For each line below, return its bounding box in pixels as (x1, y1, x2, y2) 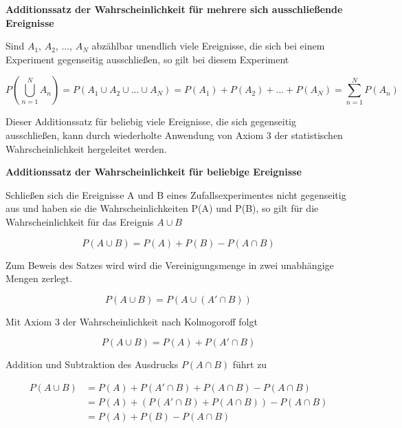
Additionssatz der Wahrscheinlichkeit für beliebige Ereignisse (5, 164, 302, 179)
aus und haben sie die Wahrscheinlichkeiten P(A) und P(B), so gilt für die (5, 201, 319, 215)
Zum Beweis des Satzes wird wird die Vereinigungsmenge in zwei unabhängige (5, 257, 334, 272)
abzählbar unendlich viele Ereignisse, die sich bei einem (91, 39, 325, 53)
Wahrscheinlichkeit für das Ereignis (5, 214, 154, 228)
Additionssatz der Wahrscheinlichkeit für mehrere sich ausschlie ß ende (5, 2, 343, 16)
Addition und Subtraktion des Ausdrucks (5, 357, 179, 372)
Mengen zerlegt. (5, 271, 72, 286)
